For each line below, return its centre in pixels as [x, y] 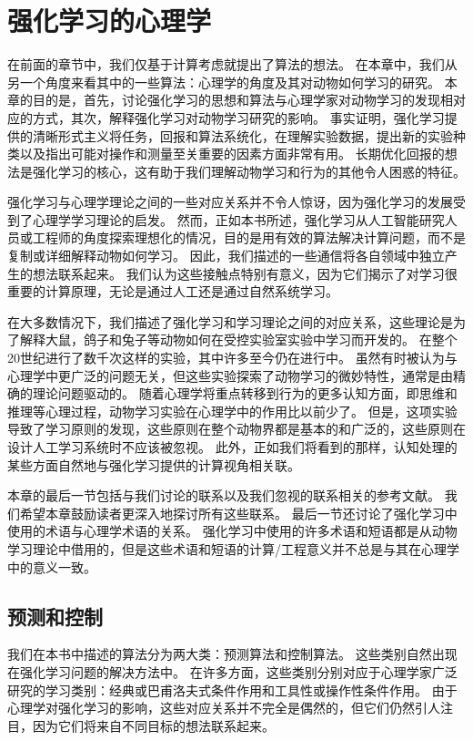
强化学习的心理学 [110, 21]
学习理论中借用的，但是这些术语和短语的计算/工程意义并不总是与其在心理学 [233, 548]
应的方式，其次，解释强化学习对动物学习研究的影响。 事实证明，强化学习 [226, 117]
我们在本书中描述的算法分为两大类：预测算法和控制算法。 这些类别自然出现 [232, 654]
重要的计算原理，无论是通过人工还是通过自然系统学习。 [173, 291]
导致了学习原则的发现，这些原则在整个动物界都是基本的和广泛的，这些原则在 [236, 429]
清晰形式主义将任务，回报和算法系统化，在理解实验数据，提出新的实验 [242, 135]
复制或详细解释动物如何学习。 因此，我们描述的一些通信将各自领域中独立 [226, 256]
